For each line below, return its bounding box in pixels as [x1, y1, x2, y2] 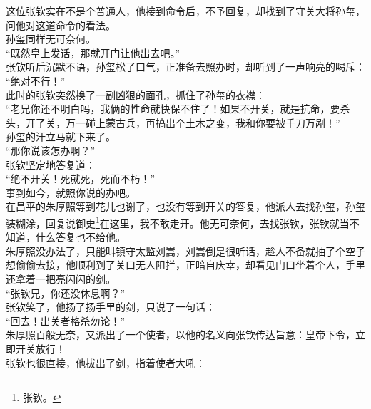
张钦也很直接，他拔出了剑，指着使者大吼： [6, 355, 205, 370]
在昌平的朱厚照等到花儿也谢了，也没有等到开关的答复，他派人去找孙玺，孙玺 [6, 199, 365, 214]
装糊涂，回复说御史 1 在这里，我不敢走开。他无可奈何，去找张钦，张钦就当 [6, 213, 350, 230]
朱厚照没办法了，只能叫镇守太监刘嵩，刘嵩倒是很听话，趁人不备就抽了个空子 [6, 243, 365, 258]
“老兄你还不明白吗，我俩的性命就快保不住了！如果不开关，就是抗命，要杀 [6, 101, 350, 116]
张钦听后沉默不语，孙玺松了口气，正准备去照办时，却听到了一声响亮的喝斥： [6, 59, 365, 74]
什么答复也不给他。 [35, 229, 126, 244]
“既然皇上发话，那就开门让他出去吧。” [6, 45, 181, 60]
